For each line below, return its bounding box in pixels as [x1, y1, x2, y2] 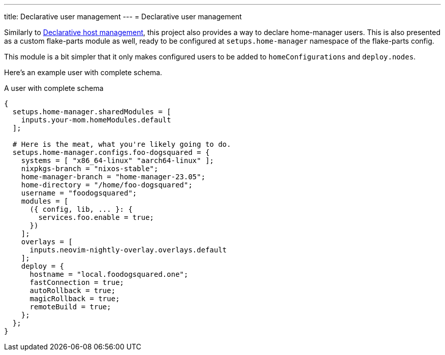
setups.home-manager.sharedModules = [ [12, 108, 171, 116]
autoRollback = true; [29, 286, 116, 295]
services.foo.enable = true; [38, 213, 154, 221]
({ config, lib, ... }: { [29, 205, 133, 213]
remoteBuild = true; [29, 303, 111, 311]
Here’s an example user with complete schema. [4, 68, 163, 77]
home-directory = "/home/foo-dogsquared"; [21, 181, 193, 189]
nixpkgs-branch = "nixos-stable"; [21, 165, 158, 173]
